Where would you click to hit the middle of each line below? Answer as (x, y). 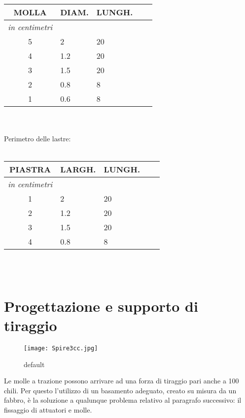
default (34, 364)
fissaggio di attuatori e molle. (48, 409)
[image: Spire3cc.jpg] (61, 348)
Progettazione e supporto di (101, 306)
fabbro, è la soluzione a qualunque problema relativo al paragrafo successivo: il (123, 400)
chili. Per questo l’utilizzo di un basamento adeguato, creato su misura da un (120, 390)
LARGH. (78, 169)
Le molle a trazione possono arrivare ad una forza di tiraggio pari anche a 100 (122, 381)
